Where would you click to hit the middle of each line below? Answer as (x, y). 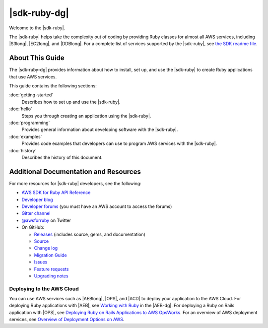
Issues (41, 262)
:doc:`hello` (21, 109)
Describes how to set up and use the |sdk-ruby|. (71, 102)
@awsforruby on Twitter (46, 220)
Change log (46, 248)
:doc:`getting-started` (31, 95)
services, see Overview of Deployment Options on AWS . (67, 320)
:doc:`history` (23, 150)
